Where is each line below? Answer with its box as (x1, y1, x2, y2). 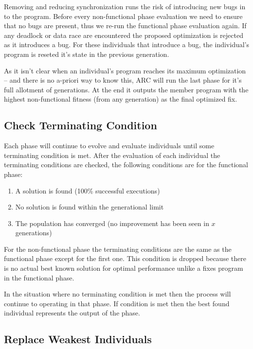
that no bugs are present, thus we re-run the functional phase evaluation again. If (4, 20, 247, 31)
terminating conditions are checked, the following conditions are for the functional (4, 159, 249, 170)
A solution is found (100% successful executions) (15, 185, 160, 195)
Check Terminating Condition (4, 118, 157, 133)
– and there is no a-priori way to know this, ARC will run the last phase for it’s (4, 75, 242, 85)
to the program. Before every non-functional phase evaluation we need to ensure (4, 11, 243, 21)
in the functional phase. (4, 272, 74, 282)
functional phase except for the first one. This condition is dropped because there (4, 253, 246, 263)
